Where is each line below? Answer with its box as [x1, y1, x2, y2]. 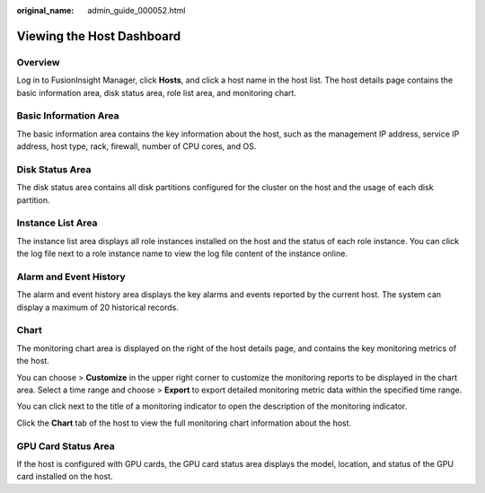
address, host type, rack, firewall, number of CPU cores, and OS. [16, 141, 257, 152]
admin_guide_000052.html [87, 5, 186, 15]
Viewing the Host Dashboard [16, 28, 181, 44]
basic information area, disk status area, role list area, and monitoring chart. [16, 87, 296, 98]
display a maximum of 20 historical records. [16, 302, 179, 313]
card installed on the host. [16, 471, 113, 482]
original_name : [16, 5, 75, 15]
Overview [16, 56, 60, 68]
